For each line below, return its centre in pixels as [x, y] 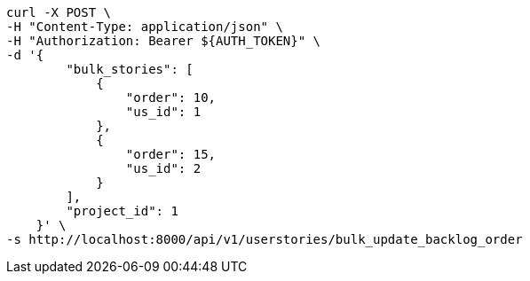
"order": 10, [171, 98]
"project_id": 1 [122, 211]
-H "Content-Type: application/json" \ [145, 27]
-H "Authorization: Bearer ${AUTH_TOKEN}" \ [164, 41]
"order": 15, [171, 154]
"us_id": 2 [163, 168]
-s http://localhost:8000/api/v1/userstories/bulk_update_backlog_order [265, 239]
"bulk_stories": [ [130, 69]
